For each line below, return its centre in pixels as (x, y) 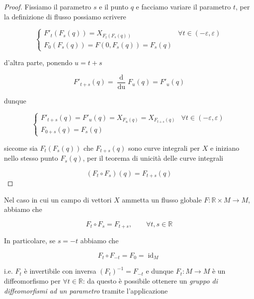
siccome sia (21, 148)
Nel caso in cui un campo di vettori (58, 199)
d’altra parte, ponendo (38, 62)
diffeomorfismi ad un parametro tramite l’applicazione (86, 290)
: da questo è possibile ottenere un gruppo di (150, 281)
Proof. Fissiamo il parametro (48, 6)
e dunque (160, 271)
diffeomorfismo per (32, 281)
